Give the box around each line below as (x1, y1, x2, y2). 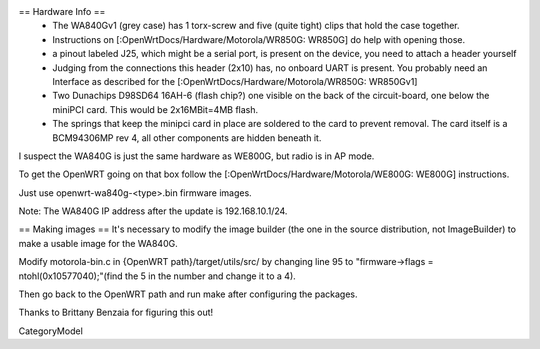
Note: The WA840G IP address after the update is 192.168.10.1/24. (18, 205, 288, 217)
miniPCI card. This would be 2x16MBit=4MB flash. (52, 103, 259, 115)
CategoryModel (18, 325, 84, 337)
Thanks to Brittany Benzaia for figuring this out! (18, 306, 214, 319)
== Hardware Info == (18, 6, 106, 17)
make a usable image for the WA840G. (18, 237, 179, 249)
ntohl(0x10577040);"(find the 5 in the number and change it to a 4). (18, 270, 297, 282)
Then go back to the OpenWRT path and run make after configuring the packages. (18, 288, 358, 300)
